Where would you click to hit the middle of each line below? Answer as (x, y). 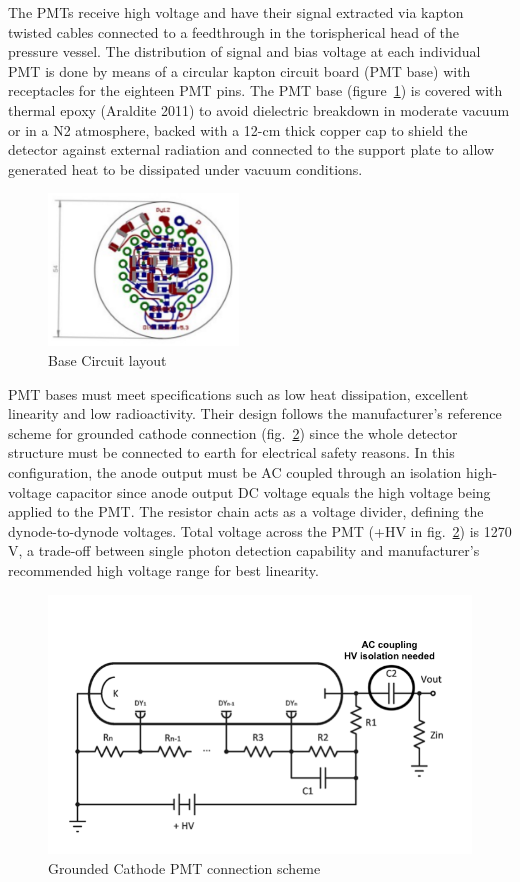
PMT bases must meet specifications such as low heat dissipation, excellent (238, 393)
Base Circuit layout (107, 359)
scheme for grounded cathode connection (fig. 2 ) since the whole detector (233, 432)
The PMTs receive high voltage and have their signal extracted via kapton (236, 12)
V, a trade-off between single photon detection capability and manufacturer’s (244, 550)
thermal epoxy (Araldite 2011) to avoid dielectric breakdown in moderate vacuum (259, 109)
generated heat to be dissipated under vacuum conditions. (185, 168)
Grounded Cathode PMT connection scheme (184, 867)
